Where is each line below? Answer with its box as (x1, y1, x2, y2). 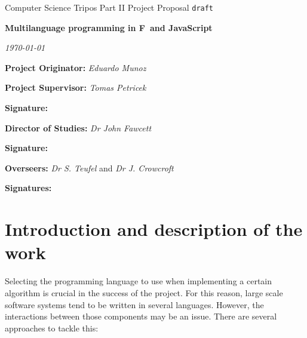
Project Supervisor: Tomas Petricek (5, 81, 146, 94)
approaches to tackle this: (5, 321, 99, 334)
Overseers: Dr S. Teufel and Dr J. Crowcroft (5, 161, 174, 174)
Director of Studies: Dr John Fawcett (5, 121, 152, 134)
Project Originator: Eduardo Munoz (5, 61, 146, 73)
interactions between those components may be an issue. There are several (5, 310, 277, 322)
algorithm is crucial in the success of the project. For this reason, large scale (5, 286, 283, 299)
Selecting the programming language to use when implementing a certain (5, 275, 272, 287)
